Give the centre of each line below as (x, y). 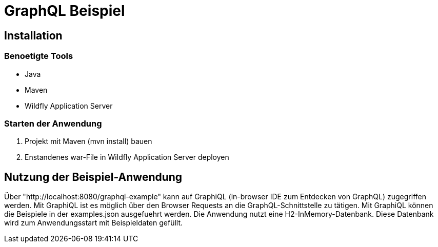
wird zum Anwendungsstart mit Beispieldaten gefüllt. (94, 223)
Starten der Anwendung (53, 123)
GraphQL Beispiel (65, 11)
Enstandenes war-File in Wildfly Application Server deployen (127, 157)
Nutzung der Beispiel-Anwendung (93, 177)
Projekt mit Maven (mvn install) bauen (88, 141)
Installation (33, 35)
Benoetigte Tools (39, 56)
